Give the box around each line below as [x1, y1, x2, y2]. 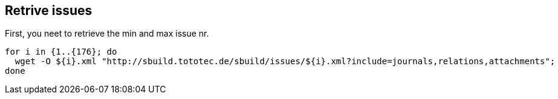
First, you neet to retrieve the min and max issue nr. [5, 28, 209, 39]
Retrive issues [5, 3, 92, 18]
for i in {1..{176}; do [5, 47, 117, 57]
